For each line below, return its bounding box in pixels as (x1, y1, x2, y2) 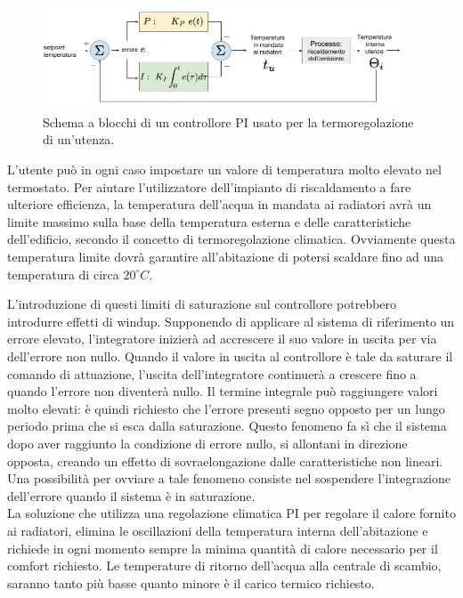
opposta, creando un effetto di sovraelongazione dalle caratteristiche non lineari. (7, 451, 443, 470)
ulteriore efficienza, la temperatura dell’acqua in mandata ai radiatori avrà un (7, 195, 432, 214)
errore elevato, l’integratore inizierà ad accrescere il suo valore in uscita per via (7, 329, 437, 348)
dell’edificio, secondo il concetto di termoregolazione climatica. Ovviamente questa (7, 230, 456, 248)
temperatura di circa (7, 264, 119, 283)
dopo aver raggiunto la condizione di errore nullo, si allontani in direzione (7, 433, 408, 452)
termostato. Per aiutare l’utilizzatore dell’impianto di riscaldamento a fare (7, 177, 411, 196)
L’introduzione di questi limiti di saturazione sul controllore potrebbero (7, 295, 397, 313)
